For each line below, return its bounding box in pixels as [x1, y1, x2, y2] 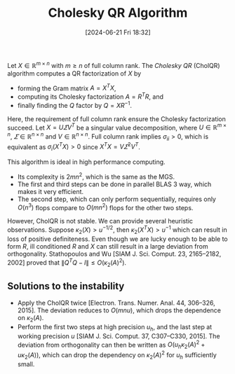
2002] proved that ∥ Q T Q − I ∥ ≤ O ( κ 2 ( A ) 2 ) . [7, 257, 127, 268]
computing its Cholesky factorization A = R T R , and [17, 91, 163, 101]
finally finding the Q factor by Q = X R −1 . [17, 99, 132, 109]
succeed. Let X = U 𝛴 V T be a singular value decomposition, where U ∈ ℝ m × [7, 122, 227, 132]
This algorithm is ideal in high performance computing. [7, 158, 166, 166]
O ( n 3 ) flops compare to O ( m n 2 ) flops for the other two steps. [17, 202, 194, 212]
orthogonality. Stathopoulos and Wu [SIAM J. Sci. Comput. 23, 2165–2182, [7, 249, 222, 258]
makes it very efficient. [17, 187, 84, 195]
